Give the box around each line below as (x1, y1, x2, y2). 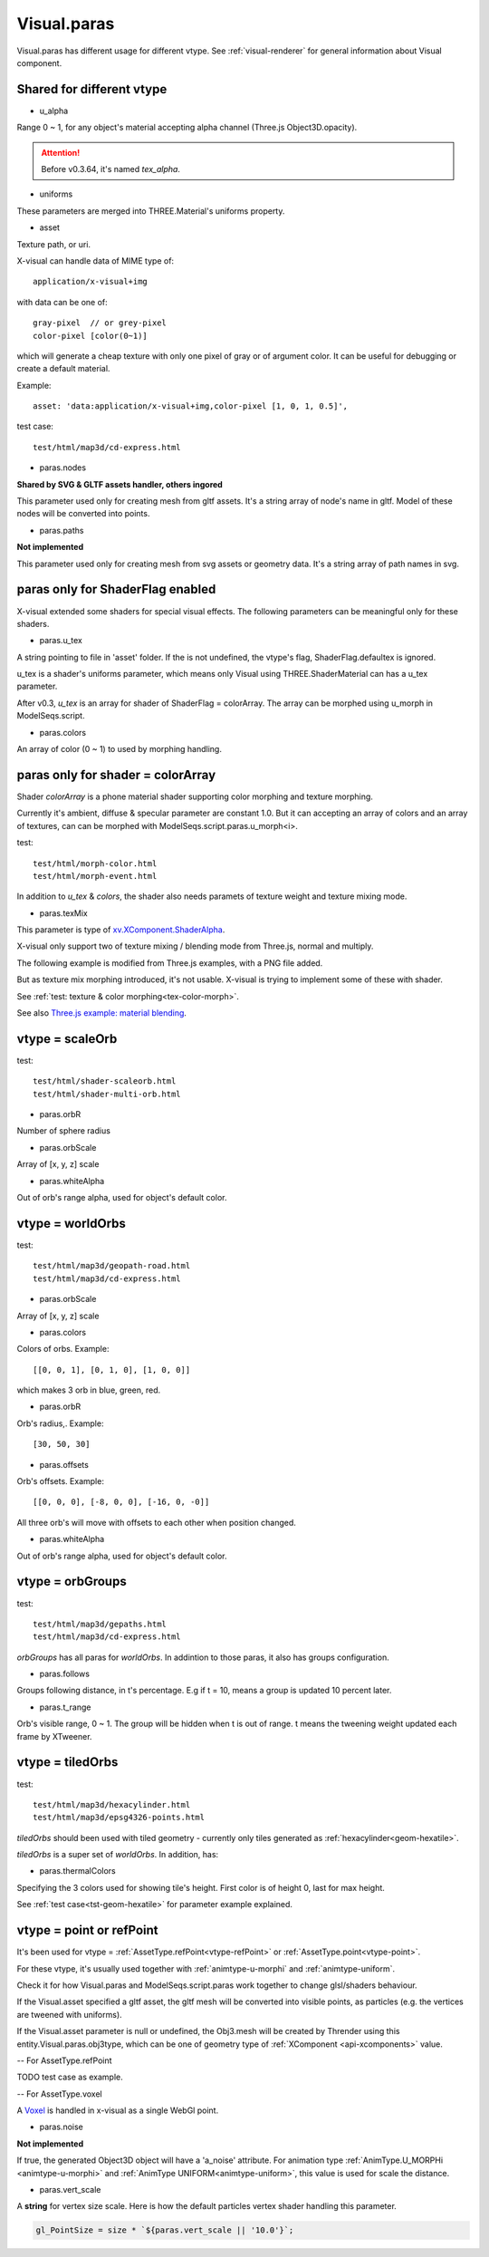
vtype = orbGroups (16, 1574, 127, 1589)
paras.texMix (39, 907, 88, 919)
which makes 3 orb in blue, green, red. (16, 1384, 161, 1395)
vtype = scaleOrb (16, 1031, 118, 1047)
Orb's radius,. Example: (16, 1418, 104, 1429)
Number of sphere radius (16, 1125, 110, 1136)
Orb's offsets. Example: (16, 1476, 104, 1487)
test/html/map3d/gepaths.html (33, 1618, 168, 1629)
